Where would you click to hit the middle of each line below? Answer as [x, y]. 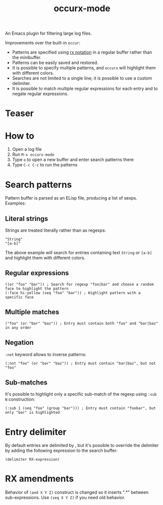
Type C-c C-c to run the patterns [45, 165]
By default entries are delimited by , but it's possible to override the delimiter [82, 445]
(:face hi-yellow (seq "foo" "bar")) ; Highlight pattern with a [73, 293]
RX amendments [40, 479]
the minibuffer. [27, 58]
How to [20, 136]
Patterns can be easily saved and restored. [55, 63]
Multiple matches [32, 312]
